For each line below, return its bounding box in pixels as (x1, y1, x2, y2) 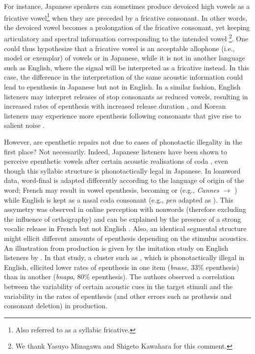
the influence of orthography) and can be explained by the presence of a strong (4, 213, 241, 224)
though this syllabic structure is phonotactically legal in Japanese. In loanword (4, 165, 241, 176)
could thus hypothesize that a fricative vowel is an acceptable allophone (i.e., (4, 43, 235, 53)
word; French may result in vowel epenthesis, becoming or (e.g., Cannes (4, 185, 219, 195)
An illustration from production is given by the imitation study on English (4, 242, 229, 253)
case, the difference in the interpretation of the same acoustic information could (4, 72, 243, 82)
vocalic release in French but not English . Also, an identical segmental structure (4, 223, 247, 234)
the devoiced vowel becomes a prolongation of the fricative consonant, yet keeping (4, 22, 250, 32)
